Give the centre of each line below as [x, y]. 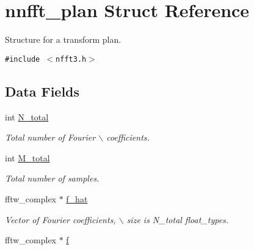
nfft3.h [71, 59]
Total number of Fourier [50, 137]
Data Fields [42, 91]
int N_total [27, 116]
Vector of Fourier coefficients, [60, 219]
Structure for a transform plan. [63, 39]
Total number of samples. [52, 178]
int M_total [27, 157]
